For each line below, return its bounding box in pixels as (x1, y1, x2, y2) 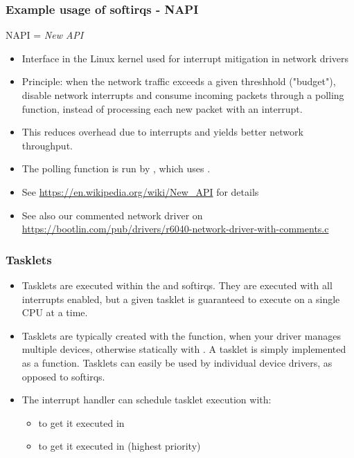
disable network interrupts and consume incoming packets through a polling (21, 88, 344, 102)
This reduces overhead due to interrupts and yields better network (21, 125, 303, 139)
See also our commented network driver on (21, 208, 203, 222)
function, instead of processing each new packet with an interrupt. (21, 101, 303, 116)
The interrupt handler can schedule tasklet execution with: (21, 392, 272, 407)
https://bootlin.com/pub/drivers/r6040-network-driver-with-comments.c (21, 221, 329, 236)
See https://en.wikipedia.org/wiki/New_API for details (21, 184, 259, 199)
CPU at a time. (21, 305, 88, 320)
